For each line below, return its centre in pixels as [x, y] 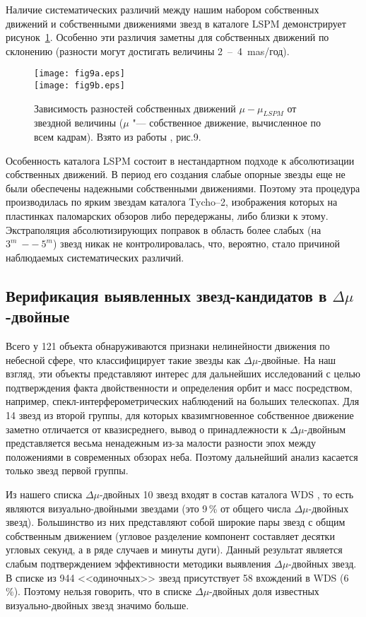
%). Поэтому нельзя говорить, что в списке [99, 591]
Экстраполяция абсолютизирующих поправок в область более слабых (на [164, 229]
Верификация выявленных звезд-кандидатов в [166, 295]
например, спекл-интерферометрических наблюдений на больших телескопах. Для [183, 401]
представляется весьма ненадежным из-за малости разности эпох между [161, 443]
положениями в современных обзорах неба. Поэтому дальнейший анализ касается [182, 456]
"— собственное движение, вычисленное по [226, 123]
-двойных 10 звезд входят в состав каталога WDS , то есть [227, 494]
